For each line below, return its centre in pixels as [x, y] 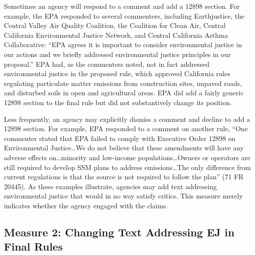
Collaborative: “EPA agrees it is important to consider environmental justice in [123, 44]
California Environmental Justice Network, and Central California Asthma [116, 35]
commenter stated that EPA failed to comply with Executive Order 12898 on [120, 138]
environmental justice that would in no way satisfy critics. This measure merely [124, 196]
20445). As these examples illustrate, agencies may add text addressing [111, 186]
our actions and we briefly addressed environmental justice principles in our [117, 54]
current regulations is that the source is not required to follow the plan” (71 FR [124, 177]
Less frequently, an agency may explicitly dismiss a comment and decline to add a [127, 119]
